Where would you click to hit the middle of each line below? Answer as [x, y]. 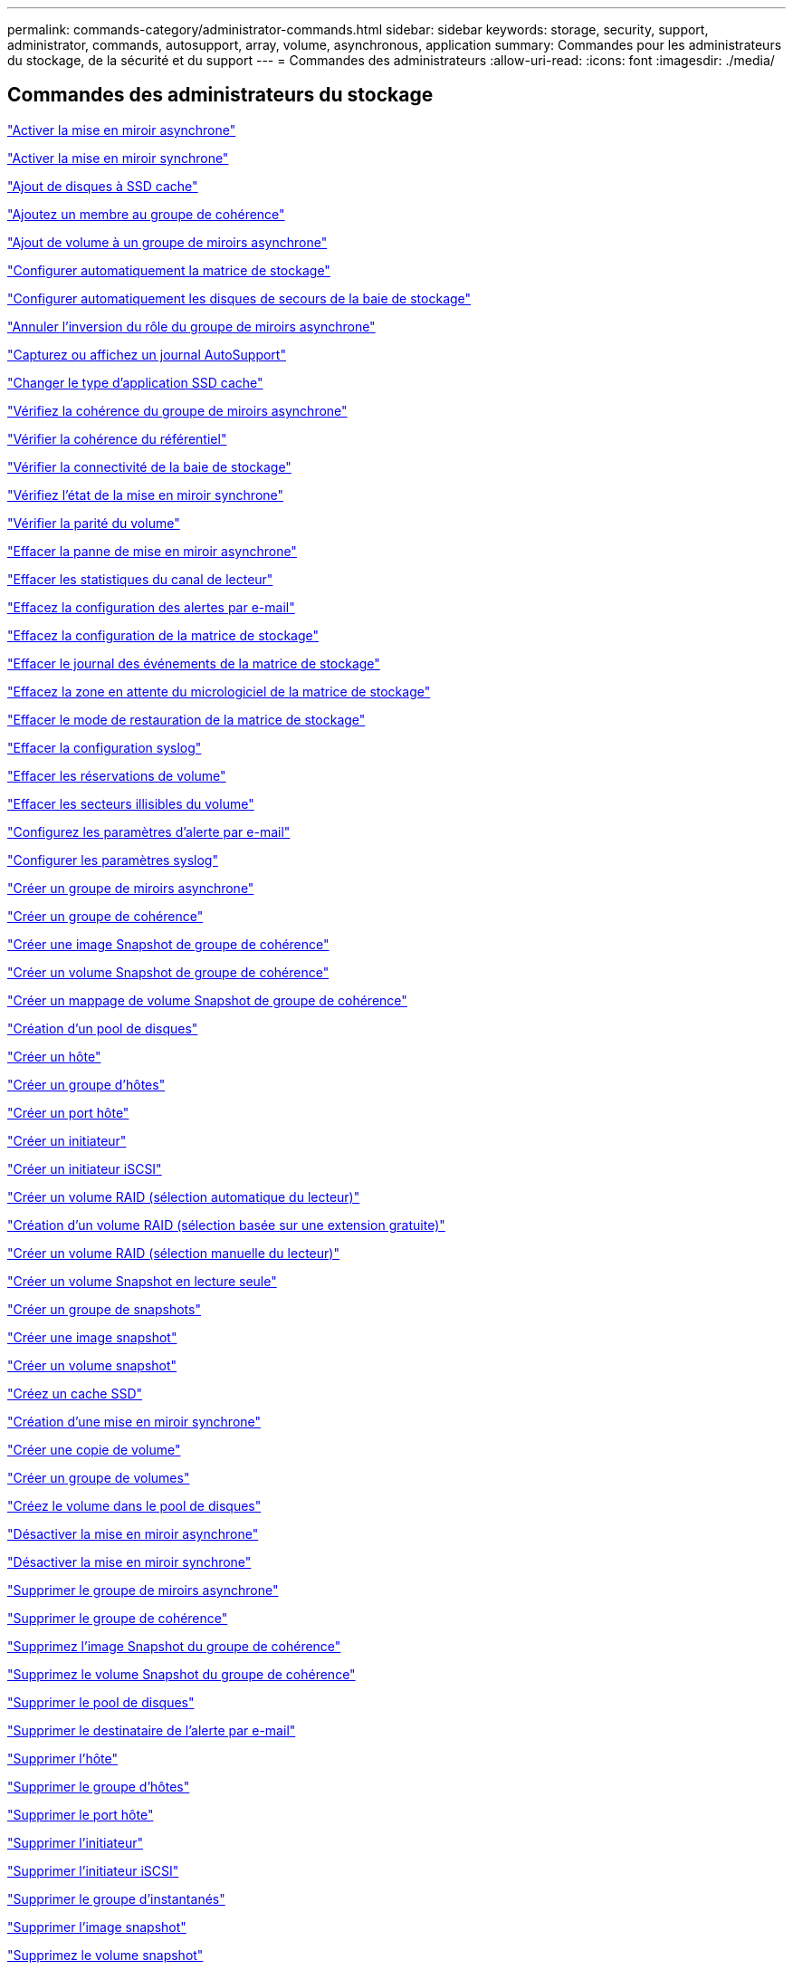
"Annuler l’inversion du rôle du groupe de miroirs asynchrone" [191, 326]
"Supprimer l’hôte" [62, 1758]
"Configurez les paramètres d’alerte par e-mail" [149, 831]
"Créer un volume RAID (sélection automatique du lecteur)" [184, 1196]
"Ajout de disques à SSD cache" [103, 186]
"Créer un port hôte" [68, 1112]
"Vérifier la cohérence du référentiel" [117, 438]
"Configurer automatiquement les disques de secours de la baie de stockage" [239, 298]
